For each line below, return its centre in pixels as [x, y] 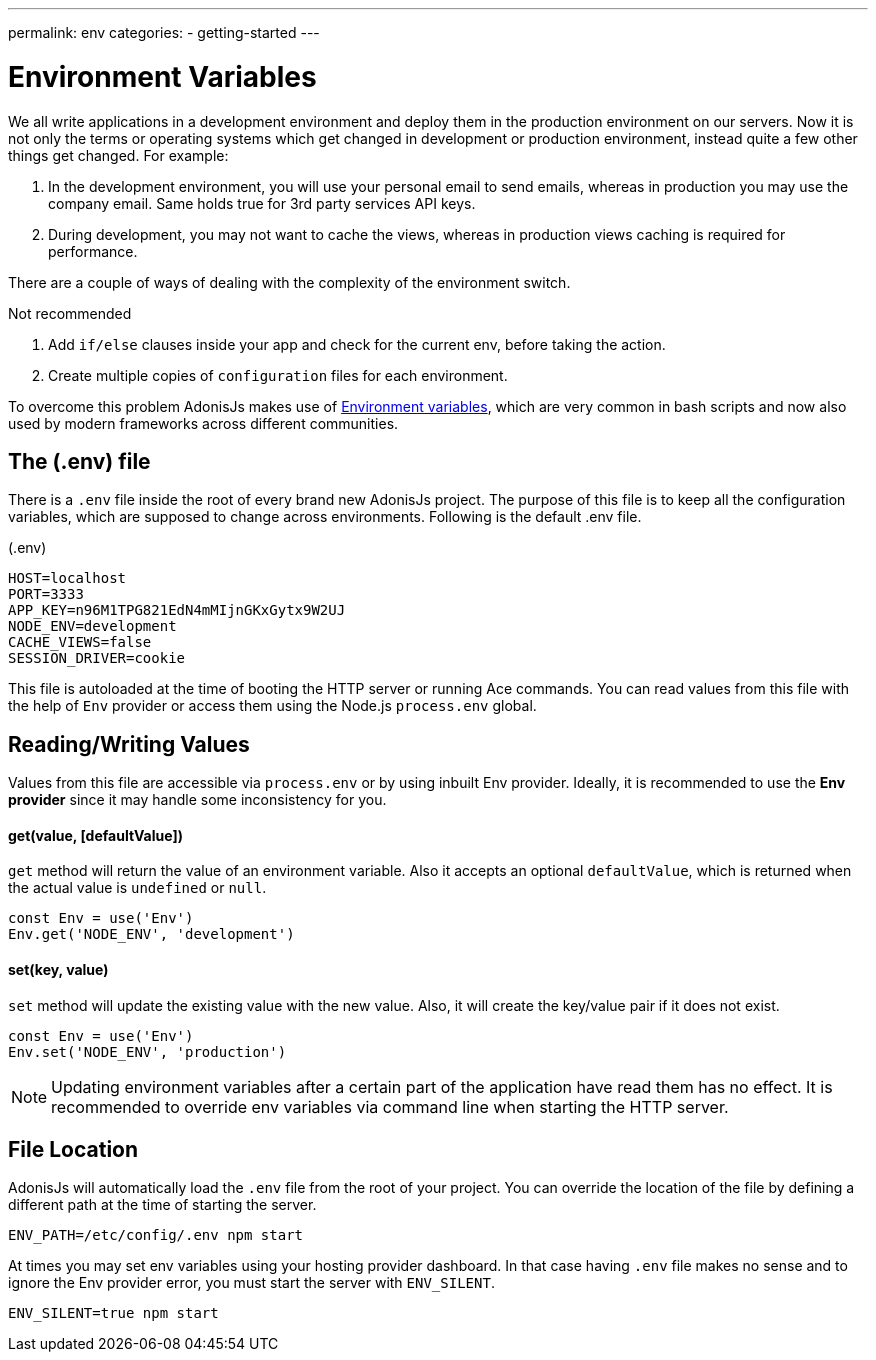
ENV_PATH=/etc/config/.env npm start [156, 1235]
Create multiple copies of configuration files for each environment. [278, 375]
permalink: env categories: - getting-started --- [164, 32]
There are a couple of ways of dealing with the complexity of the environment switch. [289, 282]
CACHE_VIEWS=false [80, 642]
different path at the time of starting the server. [162, 1205]
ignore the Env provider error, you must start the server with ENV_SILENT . [251, 1283]
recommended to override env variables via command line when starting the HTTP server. [390, 1106]
